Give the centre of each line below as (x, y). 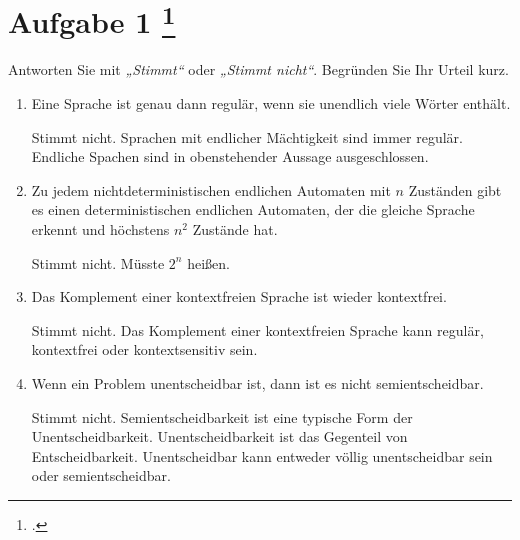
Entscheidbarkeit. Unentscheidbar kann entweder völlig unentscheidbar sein (262, 455)
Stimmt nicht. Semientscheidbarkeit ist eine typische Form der (222, 416)
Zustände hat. (235, 229)
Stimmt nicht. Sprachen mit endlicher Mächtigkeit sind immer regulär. (247, 136)
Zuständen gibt (455, 189)
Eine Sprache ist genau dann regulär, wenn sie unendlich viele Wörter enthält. (271, 103)
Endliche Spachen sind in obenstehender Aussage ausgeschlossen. (230, 156)
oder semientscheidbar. (101, 475)
